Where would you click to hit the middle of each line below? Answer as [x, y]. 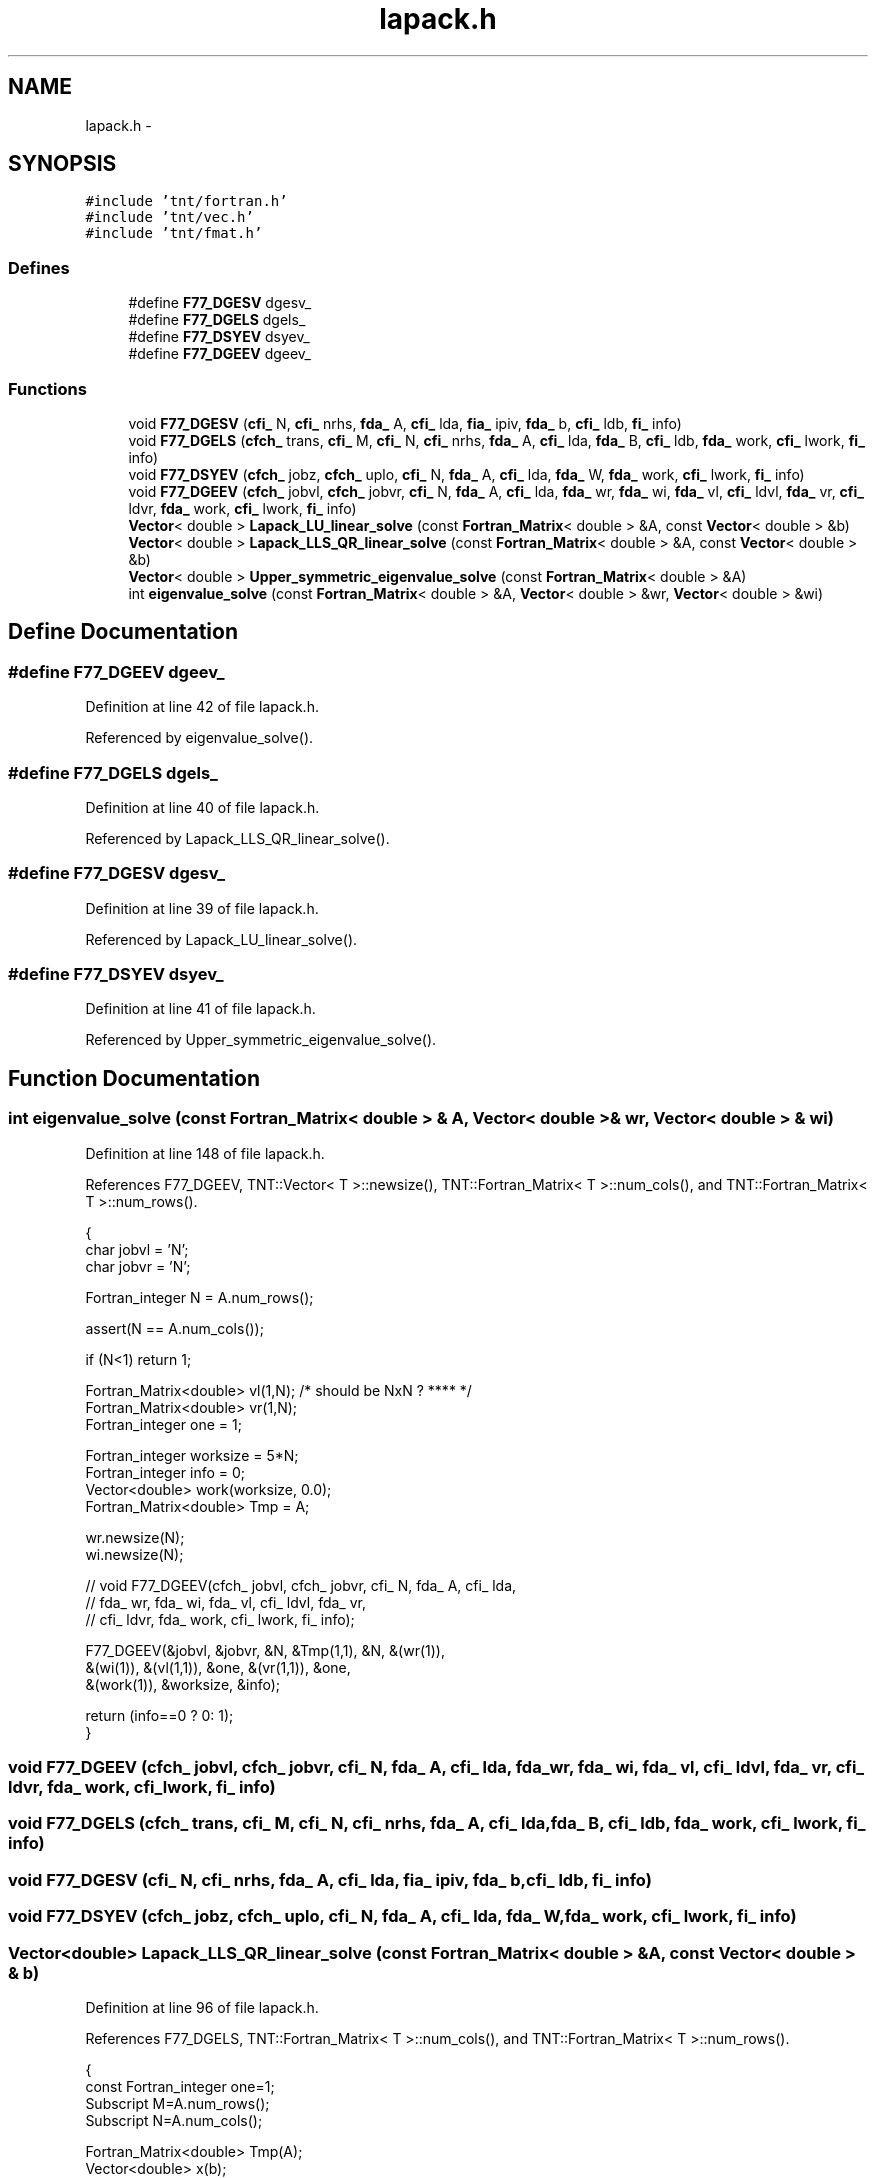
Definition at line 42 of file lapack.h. [202, 707]
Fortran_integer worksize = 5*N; [192, 1455]
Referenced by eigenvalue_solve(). [199, 738]
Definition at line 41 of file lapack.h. [200, 1009]
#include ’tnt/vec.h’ [169, 217]
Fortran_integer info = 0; [165, 1472]
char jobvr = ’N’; [138, 1266]
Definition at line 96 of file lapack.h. [202, 2007]
